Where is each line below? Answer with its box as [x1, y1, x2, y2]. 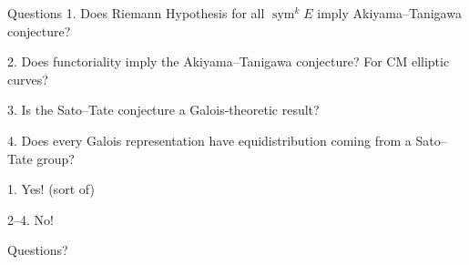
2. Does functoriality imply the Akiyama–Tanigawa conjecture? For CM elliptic [7, 52, 450, 71]
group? [36, 148, 75, 168]
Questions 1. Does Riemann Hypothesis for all [7, 4, 265, 22]
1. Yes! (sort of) [7, 179, 95, 199]
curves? [7, 69, 48, 88]
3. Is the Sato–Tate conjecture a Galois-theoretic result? [7, 100, 320, 119]
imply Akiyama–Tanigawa [317, 4, 462, 22]
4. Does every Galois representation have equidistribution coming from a [7, 130, 412, 149]
